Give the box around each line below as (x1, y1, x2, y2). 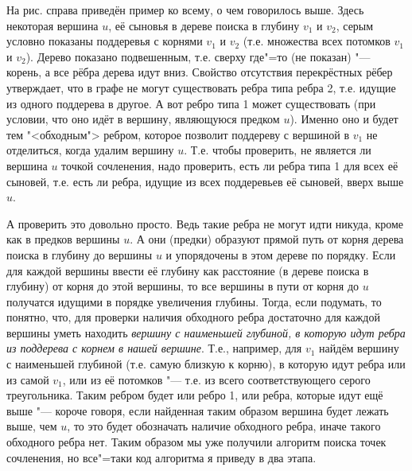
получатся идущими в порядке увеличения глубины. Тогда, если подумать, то (6, 293, 382, 309)
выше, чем (6, 418, 57, 434)
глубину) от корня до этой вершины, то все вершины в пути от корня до (6, 278, 360, 294)
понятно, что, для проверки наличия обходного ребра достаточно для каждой (6, 309, 380, 325)
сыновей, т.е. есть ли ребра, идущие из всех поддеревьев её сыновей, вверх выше (6, 173, 404, 189)
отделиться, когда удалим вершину (6, 142, 174, 158)
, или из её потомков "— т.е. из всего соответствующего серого (62, 371, 371, 387)
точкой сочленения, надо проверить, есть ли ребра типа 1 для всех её (61, 157, 398, 173)
